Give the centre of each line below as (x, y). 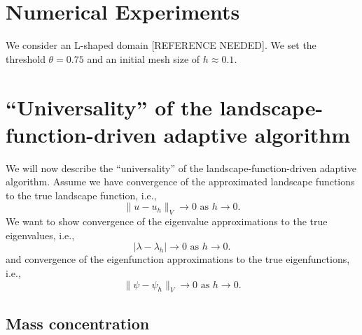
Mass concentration (78, 323)
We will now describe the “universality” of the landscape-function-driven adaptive (181, 167)
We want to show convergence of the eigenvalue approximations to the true (167, 221)
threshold (26, 58)
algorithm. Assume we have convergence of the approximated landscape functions (180, 181)
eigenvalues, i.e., (40, 235)
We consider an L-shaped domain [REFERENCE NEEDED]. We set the (161, 45)
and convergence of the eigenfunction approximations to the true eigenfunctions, (178, 259)
